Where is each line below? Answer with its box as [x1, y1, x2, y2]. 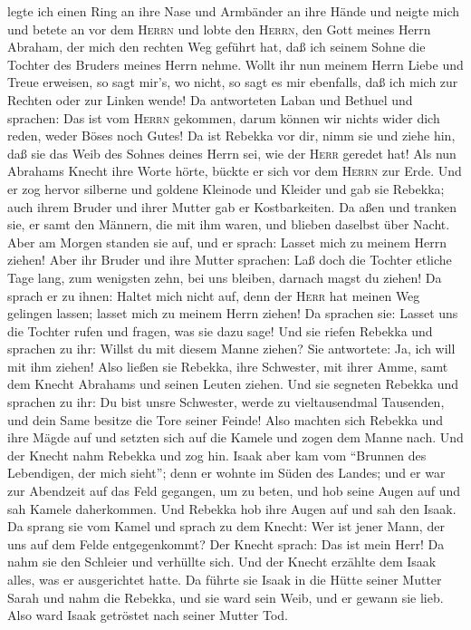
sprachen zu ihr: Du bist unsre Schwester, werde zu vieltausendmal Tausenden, [7, 393, 445, 412]
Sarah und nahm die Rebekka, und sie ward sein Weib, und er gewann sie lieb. [7, 587, 444, 606]
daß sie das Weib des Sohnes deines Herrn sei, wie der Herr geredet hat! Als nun [7, 143, 457, 162]
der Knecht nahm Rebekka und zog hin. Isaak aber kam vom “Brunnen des [7, 445, 427, 464]
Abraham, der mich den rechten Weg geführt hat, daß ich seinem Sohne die [7, 37, 426, 56]
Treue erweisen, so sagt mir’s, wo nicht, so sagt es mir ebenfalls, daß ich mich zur [7, 73, 458, 92]
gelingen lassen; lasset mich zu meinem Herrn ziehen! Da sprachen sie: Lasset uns [7, 304, 458, 323]
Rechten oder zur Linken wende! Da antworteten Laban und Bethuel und [7, 90, 413, 109]
